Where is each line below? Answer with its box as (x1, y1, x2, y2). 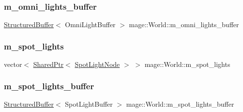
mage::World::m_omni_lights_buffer (129, 19, 239, 30)
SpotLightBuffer (65, 98, 113, 109)
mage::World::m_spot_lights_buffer (126, 98, 234, 109)
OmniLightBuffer (65, 19, 116, 30)
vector (4, 59, 22, 69)
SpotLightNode (75, 59, 120, 69)
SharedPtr (33, 59, 64, 69)
